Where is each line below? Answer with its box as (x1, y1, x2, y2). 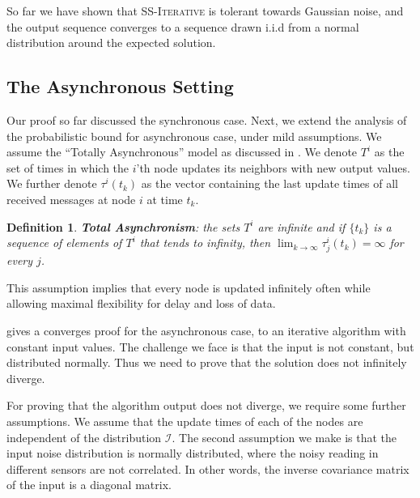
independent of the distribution (6, 428, 162, 445)
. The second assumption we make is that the (172, 428, 397, 445)
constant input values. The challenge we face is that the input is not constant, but (6, 338, 414, 355)
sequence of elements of (6, 234, 122, 251)
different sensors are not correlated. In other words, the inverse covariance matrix (6, 460, 409, 477)
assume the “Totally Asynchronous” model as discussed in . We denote (6, 143, 358, 160)
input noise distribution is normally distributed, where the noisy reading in (6, 445, 379, 462)
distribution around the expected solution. (6, 34, 216, 51)
